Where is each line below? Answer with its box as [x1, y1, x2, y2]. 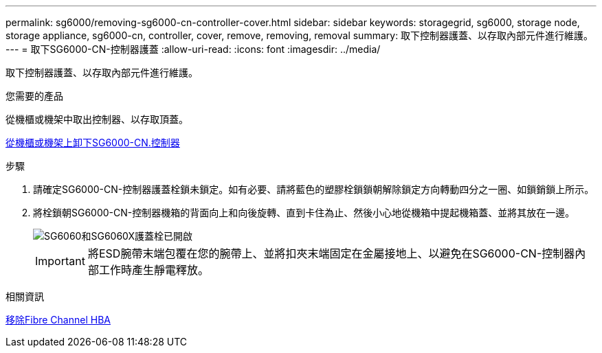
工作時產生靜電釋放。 [98, 263, 209, 277]
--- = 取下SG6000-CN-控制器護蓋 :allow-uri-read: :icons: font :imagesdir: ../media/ [5, 43, 381, 55]
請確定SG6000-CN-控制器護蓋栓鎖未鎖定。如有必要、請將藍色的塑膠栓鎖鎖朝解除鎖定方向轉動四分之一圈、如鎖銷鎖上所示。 [33, 183, 594, 195]
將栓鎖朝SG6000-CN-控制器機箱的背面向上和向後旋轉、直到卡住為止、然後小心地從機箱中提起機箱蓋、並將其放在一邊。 [33, 207, 575, 218]
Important [35, 254, 85, 268]
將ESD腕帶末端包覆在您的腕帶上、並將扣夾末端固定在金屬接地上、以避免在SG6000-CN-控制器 [87, 247, 575, 260]
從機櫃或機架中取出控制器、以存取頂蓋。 [5, 113, 188, 125]
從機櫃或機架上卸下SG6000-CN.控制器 [5, 137, 180, 148]
